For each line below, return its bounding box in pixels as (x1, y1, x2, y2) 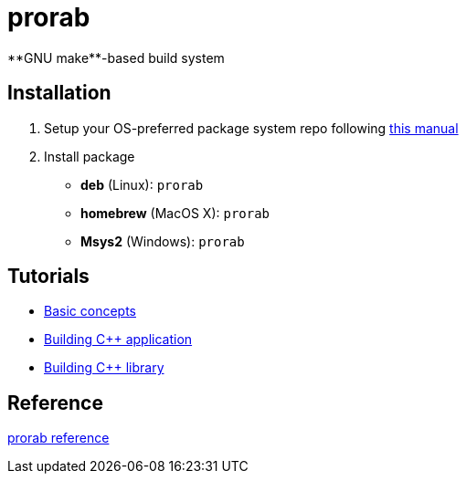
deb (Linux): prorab (80, 176, 204, 193)
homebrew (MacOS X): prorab (80, 204, 270, 221)
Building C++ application (44, 331, 193, 348)
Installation (7, 81, 111, 105)
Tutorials (7, 265, 90, 288)
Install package (44, 148, 135, 164)
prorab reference (7, 430, 110, 446)
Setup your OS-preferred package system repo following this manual (44, 120, 459, 136)
